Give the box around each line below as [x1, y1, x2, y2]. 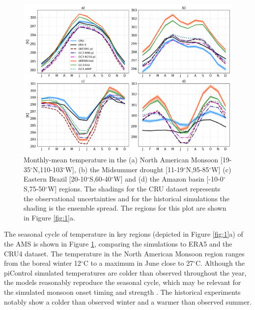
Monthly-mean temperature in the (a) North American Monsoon [24, 155, 219, 165]
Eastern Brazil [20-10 [24, 174, 87, 184]
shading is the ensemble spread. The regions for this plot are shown [24, 203, 227, 213]
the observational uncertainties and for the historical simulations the [24, 193, 230, 203]
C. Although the [195, 258, 245, 268]
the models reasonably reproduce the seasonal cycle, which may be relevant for [4, 277, 241, 287]
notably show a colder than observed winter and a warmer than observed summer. [4, 296, 252, 307]
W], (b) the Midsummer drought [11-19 [65, 164, 184, 174]
